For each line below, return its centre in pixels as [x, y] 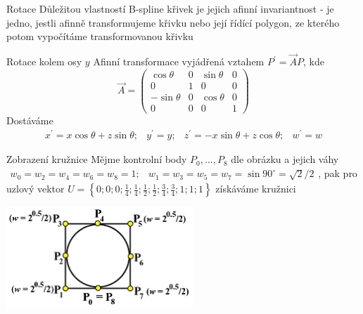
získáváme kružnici [256, 189]
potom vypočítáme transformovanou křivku [100, 36]
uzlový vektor [36, 189]
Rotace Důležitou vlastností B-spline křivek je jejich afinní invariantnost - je [170, 8]
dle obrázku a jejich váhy [285, 159]
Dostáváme [30, 120]
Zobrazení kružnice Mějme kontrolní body [97, 159]
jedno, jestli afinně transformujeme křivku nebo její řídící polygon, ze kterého [173, 22]
